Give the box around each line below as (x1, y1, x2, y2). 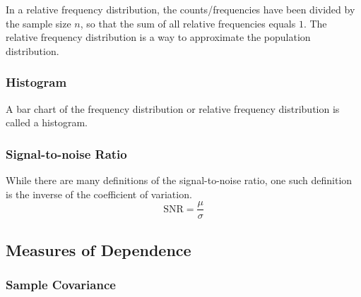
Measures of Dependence (6, 238, 191, 260)
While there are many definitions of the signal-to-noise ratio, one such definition (6, 173, 353, 187)
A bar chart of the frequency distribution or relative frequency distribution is (6, 101, 340, 116)
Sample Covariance (6, 275, 116, 293)
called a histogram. (6, 115, 88, 130)
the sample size (6, 16, 71, 30)
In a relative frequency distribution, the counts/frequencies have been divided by (6, 2, 355, 16)
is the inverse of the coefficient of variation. (6, 186, 192, 201)
